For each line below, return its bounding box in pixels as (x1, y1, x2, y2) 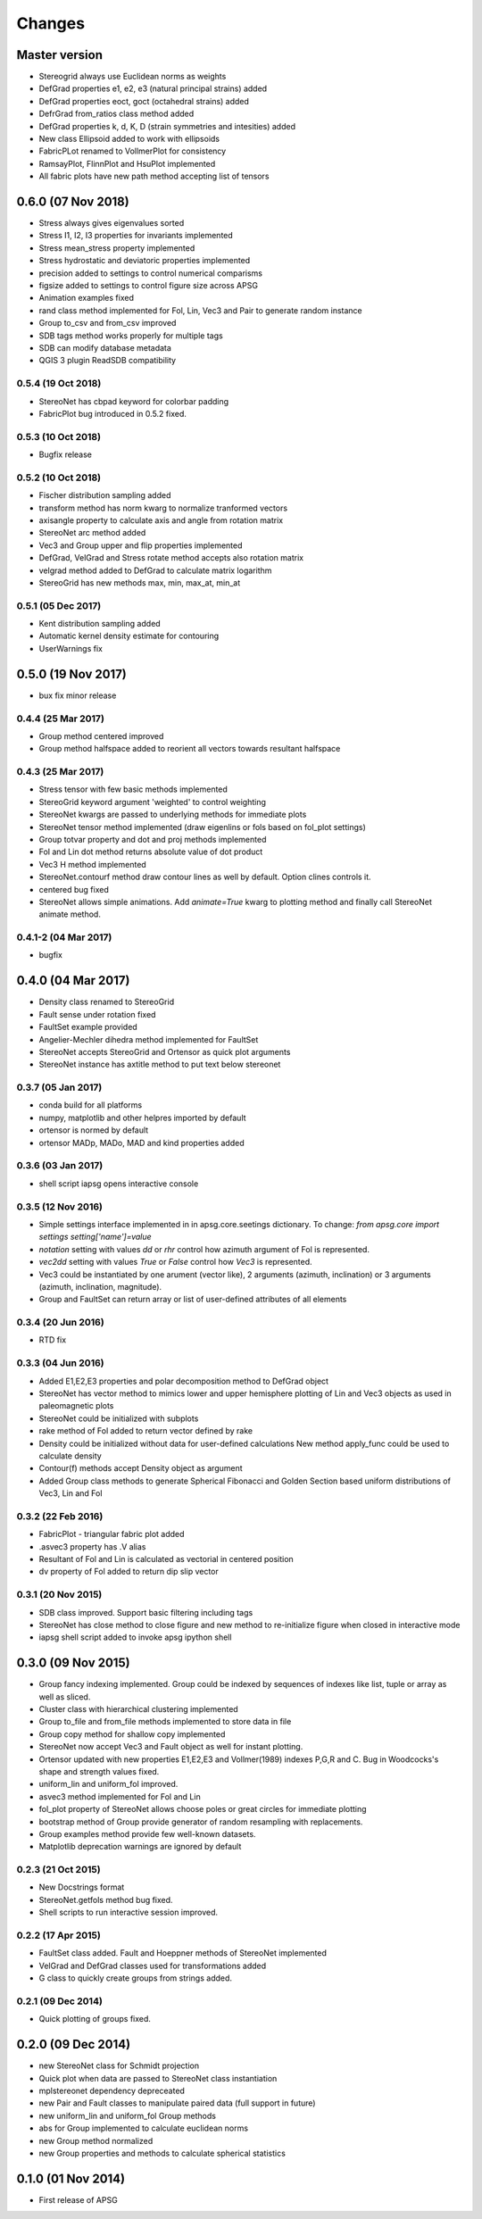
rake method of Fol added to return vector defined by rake (38, 1425, 253, 1436)
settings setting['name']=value (38, 1232, 152, 1242)
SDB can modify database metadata (38, 343, 171, 353)
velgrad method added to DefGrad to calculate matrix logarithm (38, 565, 272, 576)
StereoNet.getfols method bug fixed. (38, 1894, 173, 1905)
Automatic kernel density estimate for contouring (38, 630, 220, 642)
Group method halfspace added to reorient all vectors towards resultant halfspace (38, 744, 341, 754)
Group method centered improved (38, 730, 164, 741)
